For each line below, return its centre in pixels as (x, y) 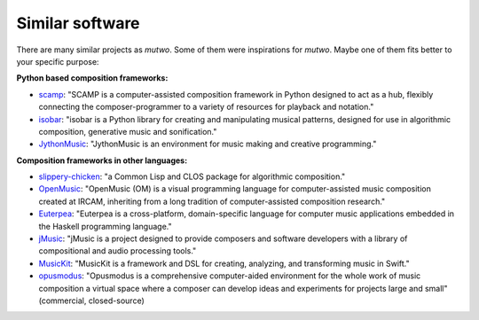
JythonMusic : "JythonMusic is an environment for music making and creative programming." (208, 144)
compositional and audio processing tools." (118, 251)
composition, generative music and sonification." (128, 131)
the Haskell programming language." (105, 226)
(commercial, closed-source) (92, 300)
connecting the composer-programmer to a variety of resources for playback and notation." (206, 107)
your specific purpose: (58, 61)
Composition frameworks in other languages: (102, 160)
